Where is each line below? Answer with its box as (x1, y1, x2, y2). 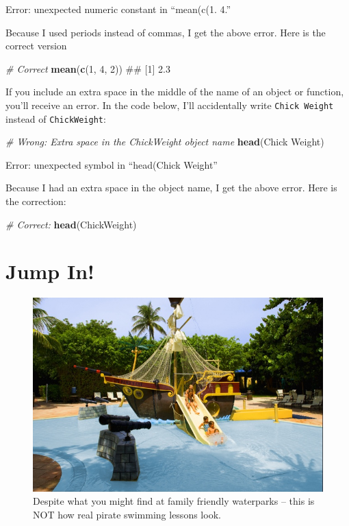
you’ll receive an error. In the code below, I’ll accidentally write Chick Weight (5, 97, 334, 112)
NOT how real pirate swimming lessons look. (33, 507, 221, 521)
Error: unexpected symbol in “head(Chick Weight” (5, 157, 218, 171)
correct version (5, 38, 67, 53)
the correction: (5, 194, 66, 208)
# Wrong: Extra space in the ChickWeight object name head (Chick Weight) (5, 134, 324, 149)
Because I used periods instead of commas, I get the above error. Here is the (5, 25, 326, 39)
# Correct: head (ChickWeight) (5, 217, 137, 231)
